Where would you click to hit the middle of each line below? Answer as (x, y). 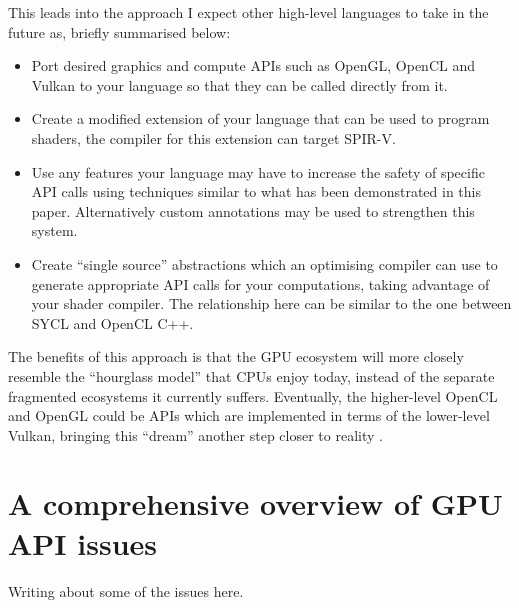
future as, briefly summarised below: (119, 31)
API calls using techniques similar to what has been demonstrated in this (256, 191)
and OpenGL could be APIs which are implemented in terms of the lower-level (249, 415)
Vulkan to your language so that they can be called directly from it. (239, 84)
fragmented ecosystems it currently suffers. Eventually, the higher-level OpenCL (253, 395)
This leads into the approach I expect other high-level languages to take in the (248, 12)
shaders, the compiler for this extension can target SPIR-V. (213, 137)
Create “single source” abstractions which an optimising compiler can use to (264, 263)
